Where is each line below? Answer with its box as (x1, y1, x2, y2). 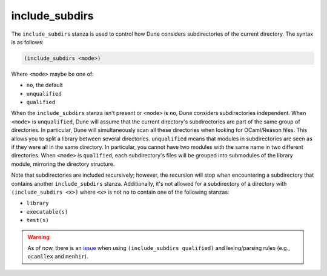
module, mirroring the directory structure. (11, 160, 115, 168)
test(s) (26, 217, 50, 224)
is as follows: (11, 38, 44, 45)
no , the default (26, 82, 63, 89)
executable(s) (26, 208, 68, 215)
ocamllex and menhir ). (27, 253, 88, 260)
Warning (27, 233, 50, 240)
